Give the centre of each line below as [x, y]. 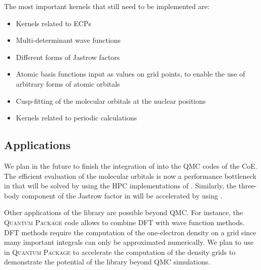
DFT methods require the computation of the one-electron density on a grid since [130, 232]
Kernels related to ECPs [53, 23]
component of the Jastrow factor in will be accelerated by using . [122, 195]
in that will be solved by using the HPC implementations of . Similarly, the [120, 186]
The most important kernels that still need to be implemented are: [107, 6]
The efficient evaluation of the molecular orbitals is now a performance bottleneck [130, 176]
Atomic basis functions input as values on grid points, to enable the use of [130, 74]
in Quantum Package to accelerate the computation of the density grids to [120, 252]
